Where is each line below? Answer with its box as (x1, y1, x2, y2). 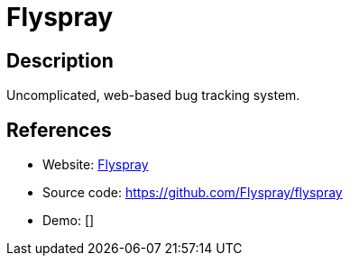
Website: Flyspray (42, 157, 149, 173)
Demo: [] (42, 213, 95, 229)
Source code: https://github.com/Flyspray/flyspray (42, 185, 343, 201)
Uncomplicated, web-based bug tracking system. (6, 87, 300, 104)
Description (6, 49, 114, 72)
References (6, 118, 112, 141)
